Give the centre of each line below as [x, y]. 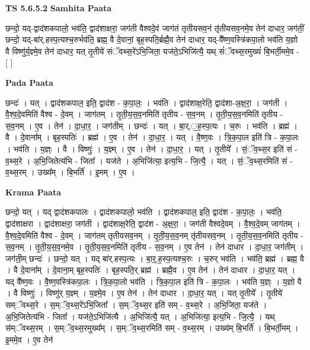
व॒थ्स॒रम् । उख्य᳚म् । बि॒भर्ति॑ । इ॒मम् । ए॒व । [70, 172]
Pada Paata [29, 82]
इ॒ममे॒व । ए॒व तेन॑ [29, 339]
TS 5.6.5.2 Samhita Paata [59, 8]
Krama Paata [33, 192]
